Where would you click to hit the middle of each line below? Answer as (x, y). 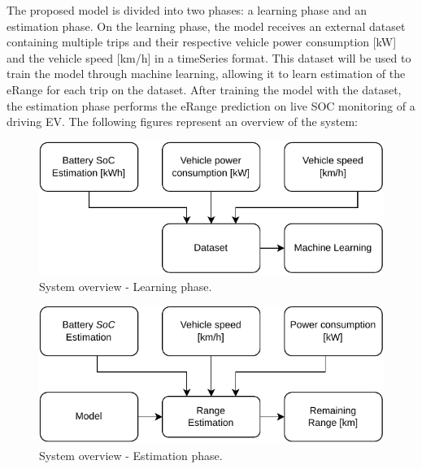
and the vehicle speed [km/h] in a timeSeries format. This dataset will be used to (209, 57)
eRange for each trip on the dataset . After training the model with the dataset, (204, 89)
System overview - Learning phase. (126, 286)
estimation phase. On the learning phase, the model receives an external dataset (206, 26)
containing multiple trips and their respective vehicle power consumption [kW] (202, 42)
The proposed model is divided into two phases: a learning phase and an (187, 10)
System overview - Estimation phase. (131, 455)
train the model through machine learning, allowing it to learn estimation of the (206, 74)
